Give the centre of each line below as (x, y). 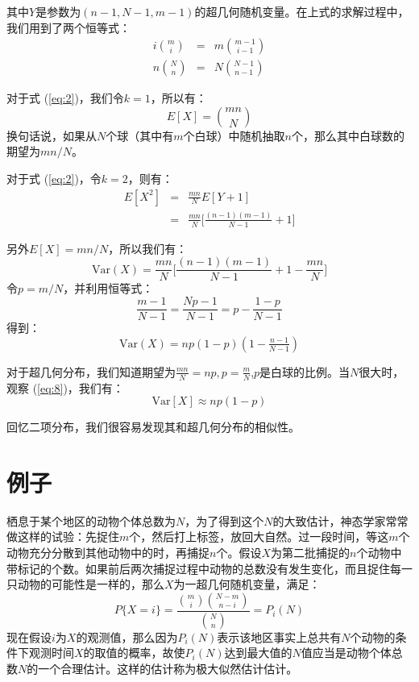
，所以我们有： (148, 248)
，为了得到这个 (224, 520)
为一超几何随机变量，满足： (247, 584)
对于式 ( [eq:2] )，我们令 (65, 98)
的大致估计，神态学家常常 (340, 520)
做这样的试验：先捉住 (63, 536)
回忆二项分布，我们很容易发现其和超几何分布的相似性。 (153, 427)
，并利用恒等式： (108, 288)
